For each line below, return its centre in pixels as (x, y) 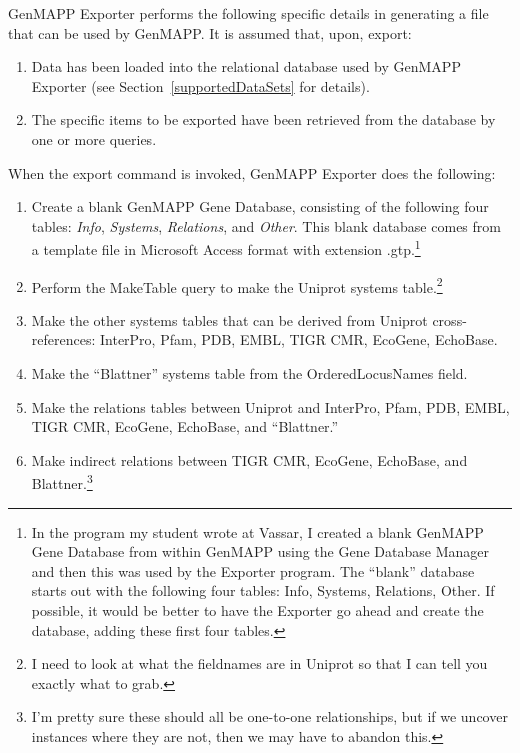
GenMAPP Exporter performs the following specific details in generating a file (248, 13)
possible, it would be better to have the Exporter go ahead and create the (257, 610)
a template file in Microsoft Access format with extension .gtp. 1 (226, 247)
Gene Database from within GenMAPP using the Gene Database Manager (260, 551)
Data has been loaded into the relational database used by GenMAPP (246, 66)
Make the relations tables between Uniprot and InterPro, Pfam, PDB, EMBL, (270, 406)
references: (63, 339)
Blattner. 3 (62, 482)
